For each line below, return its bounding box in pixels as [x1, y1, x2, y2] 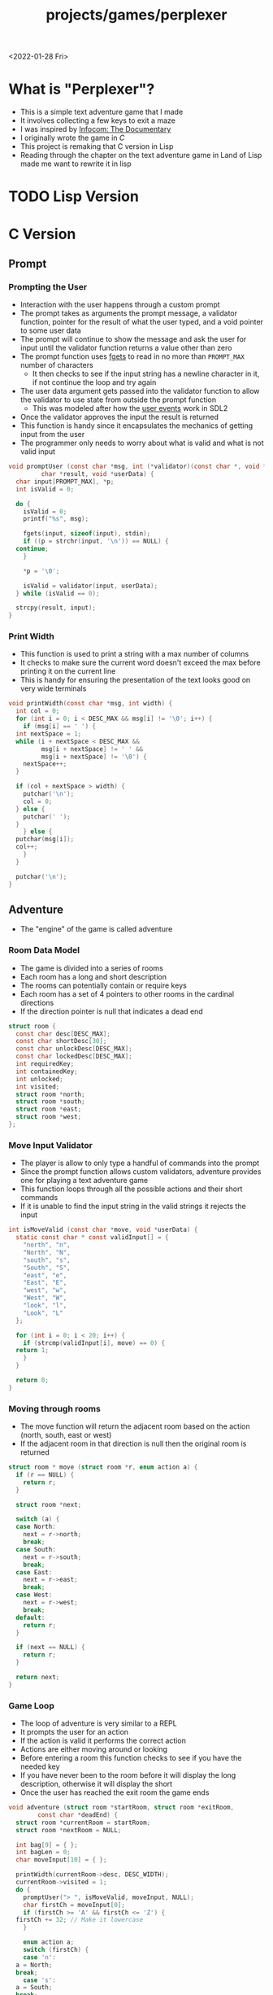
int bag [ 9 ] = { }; [15, 1840, 79, 1849]
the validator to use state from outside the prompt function [19, 395, 217, 404]
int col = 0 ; [15, 707, 60, 715]
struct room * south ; [15, 1098, 85, 1106]
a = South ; [15, 1984, 53, 1992]
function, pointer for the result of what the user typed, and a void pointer [19, 317, 264, 327]
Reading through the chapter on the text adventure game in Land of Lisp [19, 151, 262, 160]
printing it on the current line [19, 666, 116, 676]
